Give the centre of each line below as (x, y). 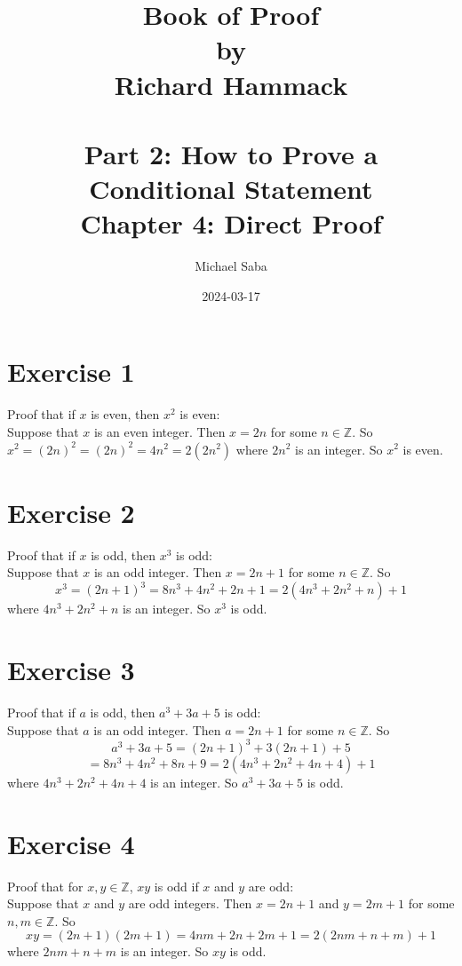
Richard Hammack (231, 84)
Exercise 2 (71, 512)
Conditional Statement (231, 189)
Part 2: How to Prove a (231, 153)
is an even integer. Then (159, 431)
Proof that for (45, 886)
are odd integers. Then (190, 903)
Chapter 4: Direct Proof (231, 223)
